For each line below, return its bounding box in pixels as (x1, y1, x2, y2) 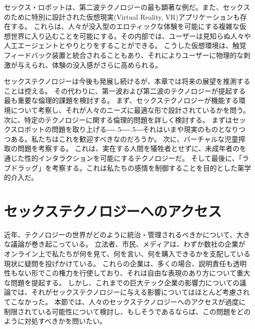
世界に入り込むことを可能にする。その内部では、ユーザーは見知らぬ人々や (10, 30, 251, 41)
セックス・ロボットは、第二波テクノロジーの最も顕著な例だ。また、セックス (4, 2, 250, 12)
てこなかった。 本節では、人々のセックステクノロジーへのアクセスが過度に (4, 296, 246, 306)
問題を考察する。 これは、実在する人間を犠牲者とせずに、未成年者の (17, 143, 240, 153)
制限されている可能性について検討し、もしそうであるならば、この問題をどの (4, 306, 251, 316)
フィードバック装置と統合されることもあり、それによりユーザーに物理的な (4, 50, 244, 60)
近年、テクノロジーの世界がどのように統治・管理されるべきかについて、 (4, 229, 237, 239)
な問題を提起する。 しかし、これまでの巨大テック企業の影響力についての (4, 277, 240, 287)
